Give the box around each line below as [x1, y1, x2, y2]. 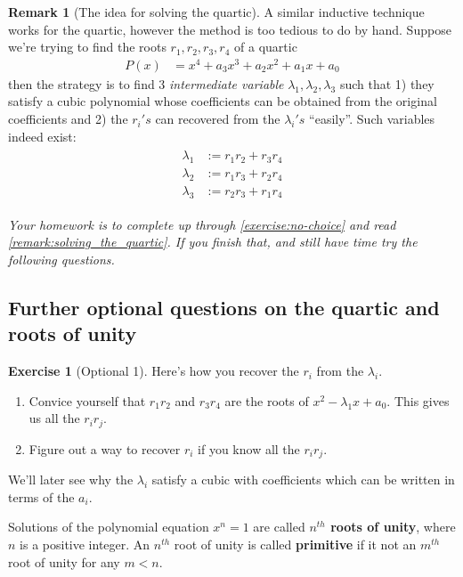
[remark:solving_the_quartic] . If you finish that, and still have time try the [8, 232, 418, 251]
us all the [28, 409, 80, 427]
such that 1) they [339, 74, 435, 93]
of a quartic [234, 37, 297, 56]
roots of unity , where [330, 517, 456, 536]
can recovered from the [155, 110, 280, 128]
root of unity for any [8, 552, 120, 571]
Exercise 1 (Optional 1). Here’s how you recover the [8, 362, 299, 380]
